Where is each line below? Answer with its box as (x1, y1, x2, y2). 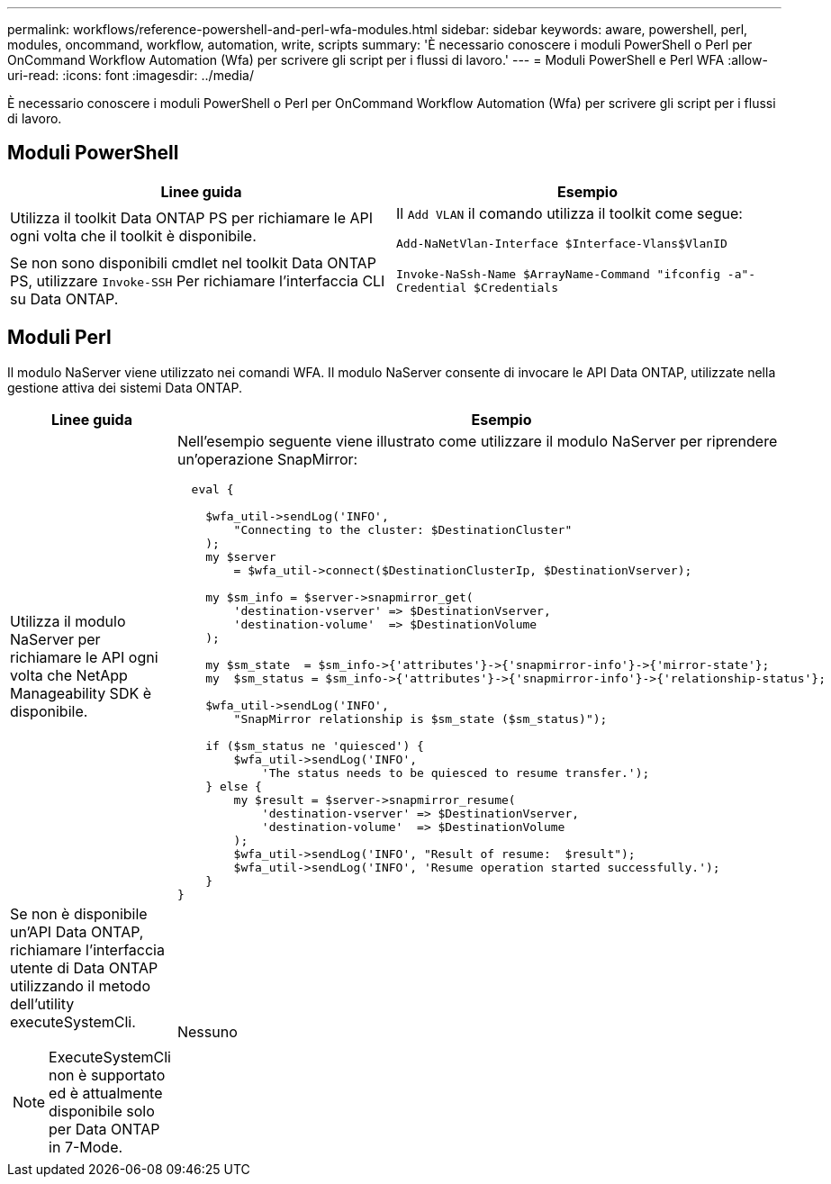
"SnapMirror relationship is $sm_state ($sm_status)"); (233, 711, 608, 726)
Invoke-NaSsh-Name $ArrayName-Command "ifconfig (396, 267, 721, 281)
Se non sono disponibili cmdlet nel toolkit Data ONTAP (10, 253, 376, 272)
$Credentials (474, 280, 559, 294)
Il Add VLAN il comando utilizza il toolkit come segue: (396, 203, 743, 222)
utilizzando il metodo (10, 976, 150, 995)
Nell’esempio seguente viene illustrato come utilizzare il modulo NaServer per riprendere (176, 431, 778, 450)
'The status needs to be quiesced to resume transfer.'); (261, 765, 650, 780)
